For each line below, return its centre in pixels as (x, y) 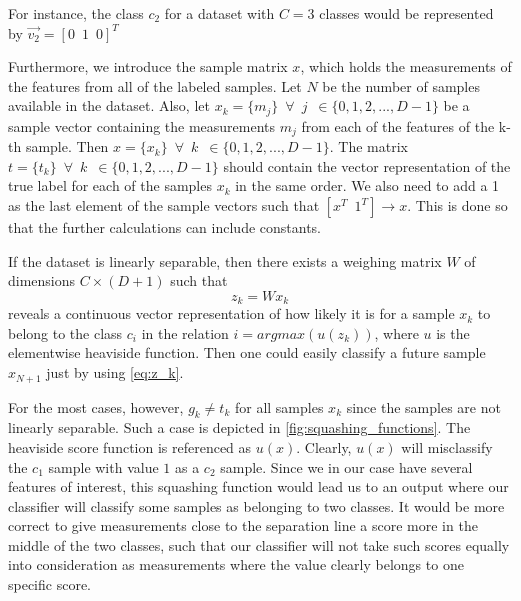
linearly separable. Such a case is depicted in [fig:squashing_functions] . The (239, 427)
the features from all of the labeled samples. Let (155, 85)
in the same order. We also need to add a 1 (367, 185)
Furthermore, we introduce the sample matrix (148, 66)
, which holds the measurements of (406, 66)
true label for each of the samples (110, 185)
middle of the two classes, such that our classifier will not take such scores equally (259, 544)
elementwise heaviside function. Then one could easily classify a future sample (247, 352)
